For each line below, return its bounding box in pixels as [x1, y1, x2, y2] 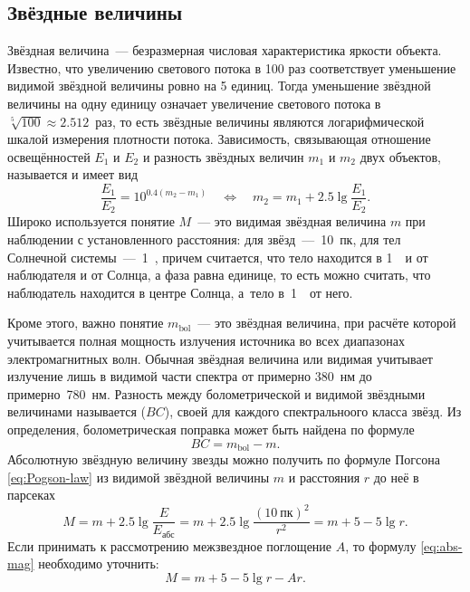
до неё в [373, 467, 419, 486]
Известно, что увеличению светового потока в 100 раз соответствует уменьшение [7, 58, 456, 77]
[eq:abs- [420, 536, 463, 555]
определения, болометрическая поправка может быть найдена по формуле [7, 420, 415, 438]
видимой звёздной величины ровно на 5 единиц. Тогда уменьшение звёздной [7, 76, 431, 95]
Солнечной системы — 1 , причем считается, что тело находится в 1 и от [7, 247, 428, 266]
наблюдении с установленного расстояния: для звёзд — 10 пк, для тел [7, 230, 401, 249]
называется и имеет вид [7, 165, 139, 184]
